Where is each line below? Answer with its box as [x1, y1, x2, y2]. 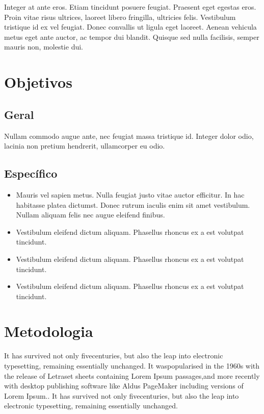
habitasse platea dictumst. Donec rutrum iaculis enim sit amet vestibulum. [16, 199, 250, 210]
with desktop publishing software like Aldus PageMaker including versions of [4, 380, 244, 391]
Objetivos [4, 71, 72, 92]
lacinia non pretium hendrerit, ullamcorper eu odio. [4, 140, 165, 151]
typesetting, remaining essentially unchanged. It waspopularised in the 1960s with [4, 360, 260, 371]
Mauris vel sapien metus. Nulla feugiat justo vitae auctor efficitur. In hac [16, 189, 245, 200]
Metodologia [4, 321, 93, 342]
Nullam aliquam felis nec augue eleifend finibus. [16, 209, 165, 220]
